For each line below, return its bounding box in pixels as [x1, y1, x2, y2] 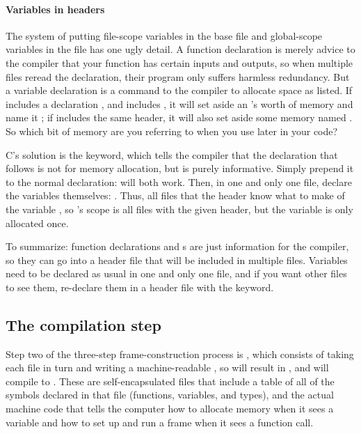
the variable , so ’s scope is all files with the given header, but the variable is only [6, 201, 353, 216]
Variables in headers [6, 1, 105, 16]
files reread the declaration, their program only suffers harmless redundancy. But [6, 69, 350, 84]
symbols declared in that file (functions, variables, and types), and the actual [6, 387, 334, 402]
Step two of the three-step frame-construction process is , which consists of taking [6, 346, 354, 361]
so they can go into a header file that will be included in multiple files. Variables [6, 252, 348, 267]
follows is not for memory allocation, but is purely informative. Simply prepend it [6, 161, 354, 176]
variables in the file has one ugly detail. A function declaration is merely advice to [6, 42, 355, 56]
